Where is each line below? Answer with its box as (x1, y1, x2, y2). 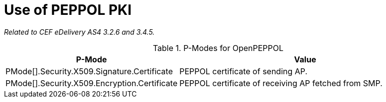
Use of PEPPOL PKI (4, 1, 132, 18)
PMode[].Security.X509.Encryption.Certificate (5, 78, 178, 88)
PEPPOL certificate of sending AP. (179, 66, 308, 76)
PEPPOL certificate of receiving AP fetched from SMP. (179, 78, 383, 88)
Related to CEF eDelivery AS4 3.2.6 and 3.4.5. (4, 27, 155, 36)
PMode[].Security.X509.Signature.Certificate (5, 66, 173, 76)
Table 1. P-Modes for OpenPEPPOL (152, 43, 284, 53)
